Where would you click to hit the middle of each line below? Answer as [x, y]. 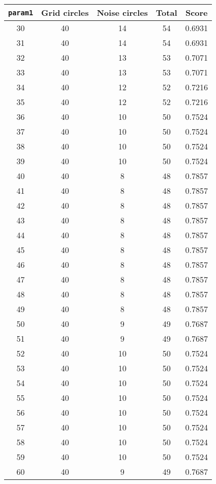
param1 [21, 12]
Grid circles [65, 12]
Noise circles [122, 12]
